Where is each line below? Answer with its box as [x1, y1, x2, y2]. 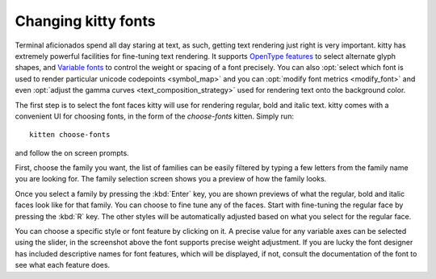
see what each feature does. [15, 260, 111, 270]
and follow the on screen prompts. [15, 148, 129, 157]
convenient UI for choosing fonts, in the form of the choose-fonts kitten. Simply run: [15, 111, 295, 121]
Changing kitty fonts [15, 12, 156, 30]
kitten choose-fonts [29, 130, 111, 139]
